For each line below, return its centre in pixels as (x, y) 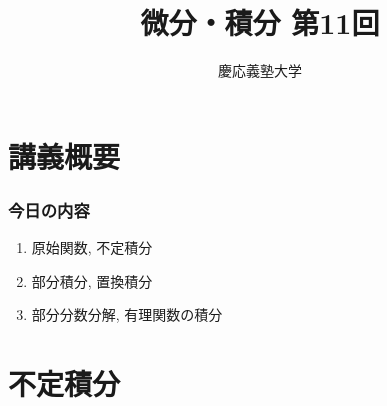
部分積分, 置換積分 (92, 280)
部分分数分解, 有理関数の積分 (127, 314)
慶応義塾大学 (260, 70)
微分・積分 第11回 (260, 22)
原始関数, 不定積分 (92, 247)
